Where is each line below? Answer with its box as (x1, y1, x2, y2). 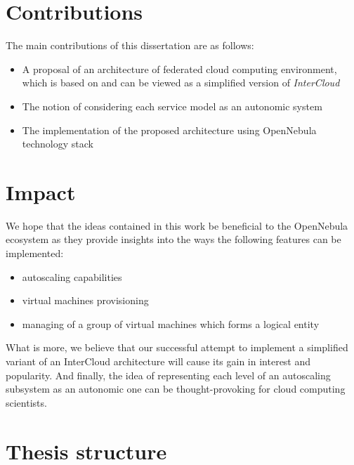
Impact (6, 177, 76, 206)
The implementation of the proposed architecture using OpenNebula (22, 122, 317, 137)
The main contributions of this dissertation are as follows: (6, 38, 254, 53)
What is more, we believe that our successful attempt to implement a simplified (6, 340, 348, 355)
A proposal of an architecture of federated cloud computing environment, (22, 61, 337, 76)
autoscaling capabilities (22, 269, 122, 284)
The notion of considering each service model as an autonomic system (22, 98, 322, 113)
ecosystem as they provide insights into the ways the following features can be (6, 232, 341, 247)
